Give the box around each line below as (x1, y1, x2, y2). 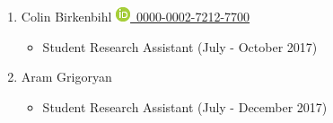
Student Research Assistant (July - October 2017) (42, 37, 318, 56)
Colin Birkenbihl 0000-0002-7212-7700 (21, 7, 250, 25)
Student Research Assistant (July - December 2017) (42, 97, 328, 116)
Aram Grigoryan (21, 67, 112, 86)
